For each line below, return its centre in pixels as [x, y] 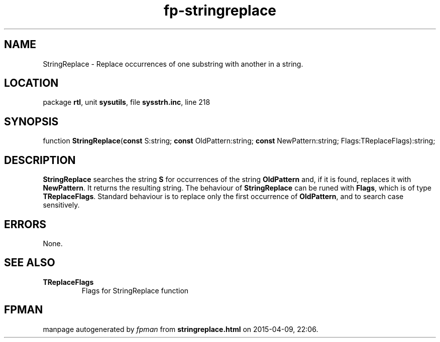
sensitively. [61, 205]
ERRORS [25, 224]
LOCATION [31, 83]
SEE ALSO [30, 263]
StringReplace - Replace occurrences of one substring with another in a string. [173, 64]
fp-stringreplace [220, 11]
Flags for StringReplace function [135, 290]
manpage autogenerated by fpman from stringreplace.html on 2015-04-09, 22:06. [181, 329]
